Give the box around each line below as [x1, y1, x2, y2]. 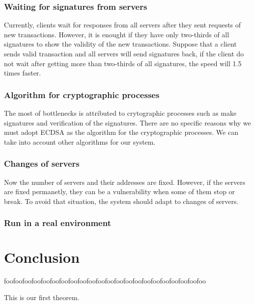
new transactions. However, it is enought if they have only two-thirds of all [4, 29, 229, 39]
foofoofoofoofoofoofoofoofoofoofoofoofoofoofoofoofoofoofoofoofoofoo [4, 276, 206, 286]
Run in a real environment [4, 217, 111, 229]
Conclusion [4, 247, 80, 267]
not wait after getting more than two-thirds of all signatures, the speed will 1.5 [4, 58, 242, 68]
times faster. [4, 68, 41, 78]
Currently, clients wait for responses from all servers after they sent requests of [4, 20, 241, 30]
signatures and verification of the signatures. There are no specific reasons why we [4, 117, 251, 127]
